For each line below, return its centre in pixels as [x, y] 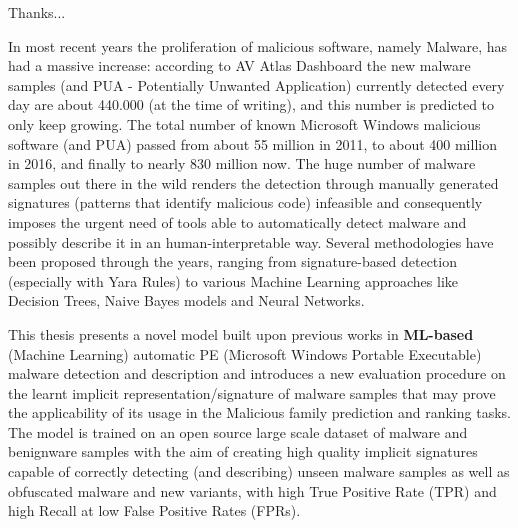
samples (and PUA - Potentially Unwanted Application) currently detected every [256, 84]
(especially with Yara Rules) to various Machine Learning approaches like [233, 280]
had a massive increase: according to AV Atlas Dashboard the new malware [239, 65]
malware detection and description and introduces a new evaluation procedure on [257, 373]
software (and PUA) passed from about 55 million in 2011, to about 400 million [252, 143]
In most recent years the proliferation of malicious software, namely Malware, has [258, 45]
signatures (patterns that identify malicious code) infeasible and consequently [245, 202]
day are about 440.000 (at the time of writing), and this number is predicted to [251, 104]
